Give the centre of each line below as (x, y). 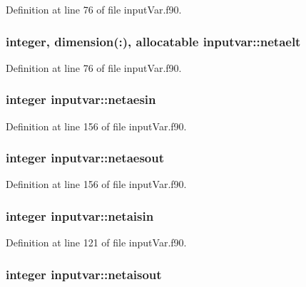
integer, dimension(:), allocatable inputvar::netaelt (153, 41)
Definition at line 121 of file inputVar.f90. (96, 242)
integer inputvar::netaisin (80, 215)
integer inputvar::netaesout (85, 158)
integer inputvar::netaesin (81, 99)
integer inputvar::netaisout (84, 274)
